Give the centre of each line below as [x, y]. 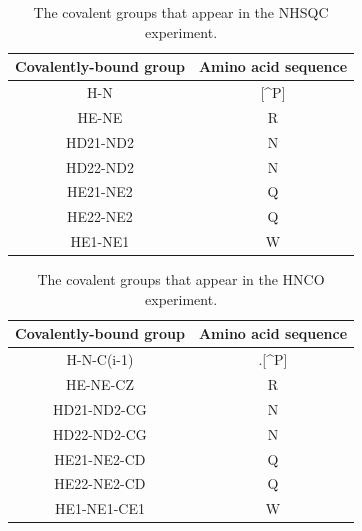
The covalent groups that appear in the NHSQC [181, 12]
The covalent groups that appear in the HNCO [181, 279]
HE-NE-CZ [99, 384]
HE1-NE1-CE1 [99, 508]
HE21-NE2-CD [100, 458]
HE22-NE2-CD [100, 483]
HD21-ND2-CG [100, 408]
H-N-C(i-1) [100, 359]
